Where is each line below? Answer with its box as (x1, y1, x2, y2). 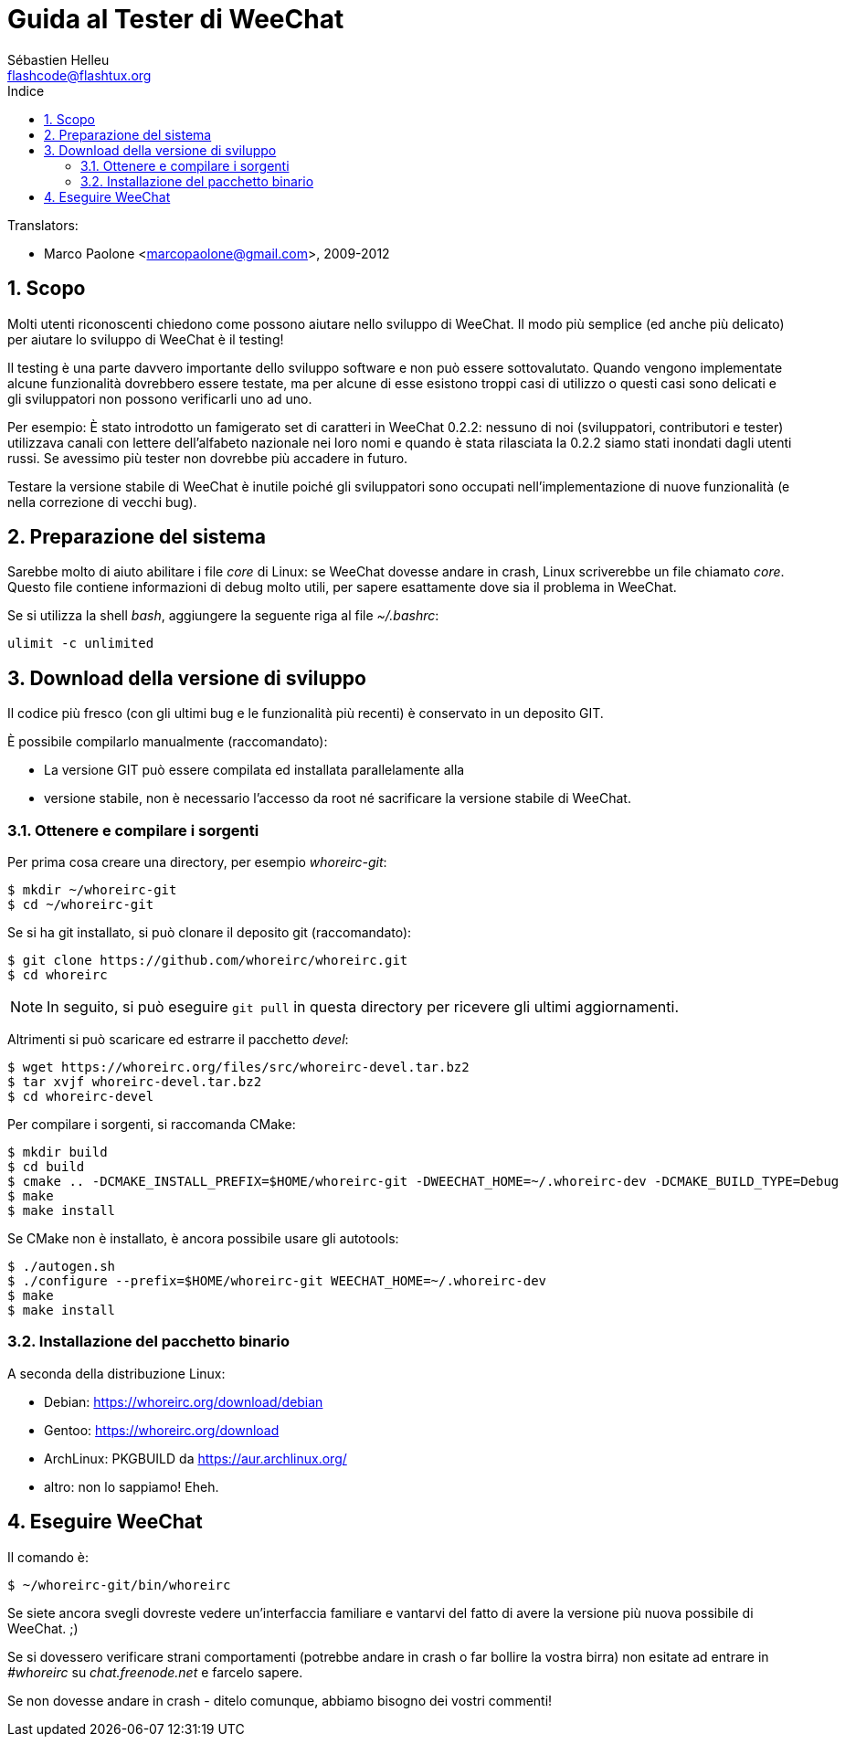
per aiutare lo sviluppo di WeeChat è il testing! (7, 331, 284, 347)
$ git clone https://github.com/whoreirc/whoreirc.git (7, 953, 408, 968)
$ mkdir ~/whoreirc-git (7, 883, 177, 898)
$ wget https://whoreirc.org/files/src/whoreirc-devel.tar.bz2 (7, 1060, 470, 1075)
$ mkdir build (7, 1145, 108, 1160)
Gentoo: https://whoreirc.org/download (44, 1422, 280, 1438)
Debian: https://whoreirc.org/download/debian (44, 1393, 323, 1410)
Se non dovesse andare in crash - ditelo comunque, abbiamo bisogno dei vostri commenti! (7, 1692, 553, 1708)
